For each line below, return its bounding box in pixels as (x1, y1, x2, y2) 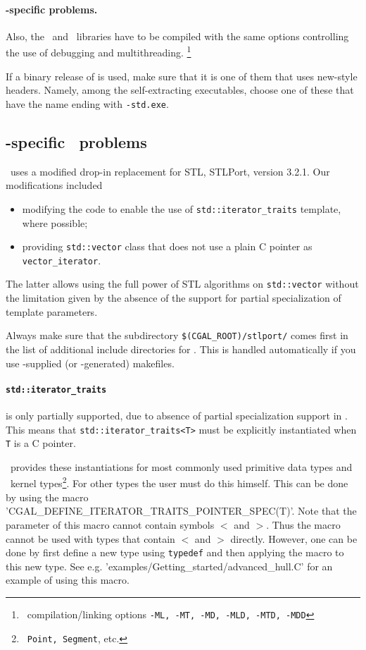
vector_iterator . (22, 252, 101, 267)
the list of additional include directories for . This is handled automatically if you (6, 341, 356, 356)
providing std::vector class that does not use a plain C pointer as (22, 239, 313, 254)
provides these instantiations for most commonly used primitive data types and (10, 459, 353, 474)
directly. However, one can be (230, 531, 358, 546)
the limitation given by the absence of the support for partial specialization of (6, 290, 341, 305)
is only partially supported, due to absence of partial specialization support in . (6, 407, 348, 422)
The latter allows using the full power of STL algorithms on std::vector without (6, 276, 359, 291)
